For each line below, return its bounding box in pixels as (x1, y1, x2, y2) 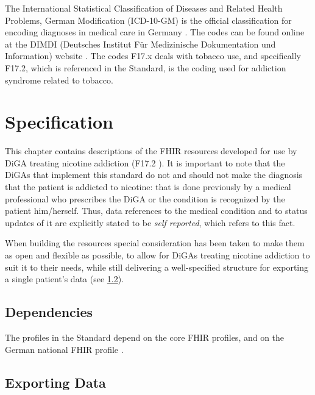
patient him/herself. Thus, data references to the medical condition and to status (5, 204, 308, 217)
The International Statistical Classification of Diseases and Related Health (5, 2, 283, 14)
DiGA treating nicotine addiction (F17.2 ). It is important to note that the (5, 156, 285, 169)
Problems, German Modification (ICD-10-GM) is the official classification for (5, 13, 292, 26)
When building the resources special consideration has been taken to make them (5, 237, 305, 249)
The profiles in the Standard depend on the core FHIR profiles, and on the (5, 331, 285, 344)
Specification (5, 109, 113, 134)
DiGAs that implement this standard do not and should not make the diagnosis (5, 168, 303, 181)
